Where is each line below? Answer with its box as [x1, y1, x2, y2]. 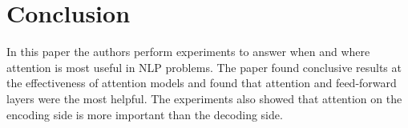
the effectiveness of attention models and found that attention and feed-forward [6, 74, 397, 91]
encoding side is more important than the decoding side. [6, 106, 283, 122]
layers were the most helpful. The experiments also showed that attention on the [6, 90, 402, 106]
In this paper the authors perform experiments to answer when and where [6, 43, 370, 60]
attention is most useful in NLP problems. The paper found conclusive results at [6, 58, 402, 75]
